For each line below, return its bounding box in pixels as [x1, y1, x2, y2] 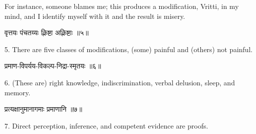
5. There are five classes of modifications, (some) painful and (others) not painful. [4, 44, 253, 54]
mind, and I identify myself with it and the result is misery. [4, 10, 186, 21]
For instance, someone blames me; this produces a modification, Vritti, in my [4, 1, 239, 11]
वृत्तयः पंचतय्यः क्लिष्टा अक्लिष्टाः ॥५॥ [4, 27, 89, 38]
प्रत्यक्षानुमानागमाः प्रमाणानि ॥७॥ [4, 104, 82, 114]
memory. [4, 87, 31, 97]
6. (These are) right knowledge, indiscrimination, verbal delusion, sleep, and [4, 77, 235, 87]
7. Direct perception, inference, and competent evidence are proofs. [4, 120, 208, 131]
